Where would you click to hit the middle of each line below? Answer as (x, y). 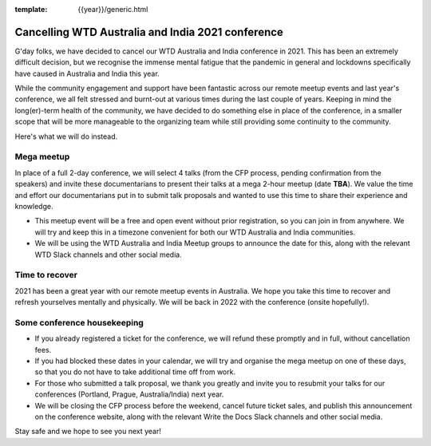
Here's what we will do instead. (66, 136)
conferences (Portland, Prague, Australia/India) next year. (129, 394)
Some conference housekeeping (79, 322)
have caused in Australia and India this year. (87, 73)
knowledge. (34, 206)
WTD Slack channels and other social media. (109, 255)
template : (31, 9)
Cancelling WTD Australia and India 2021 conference (149, 32)
